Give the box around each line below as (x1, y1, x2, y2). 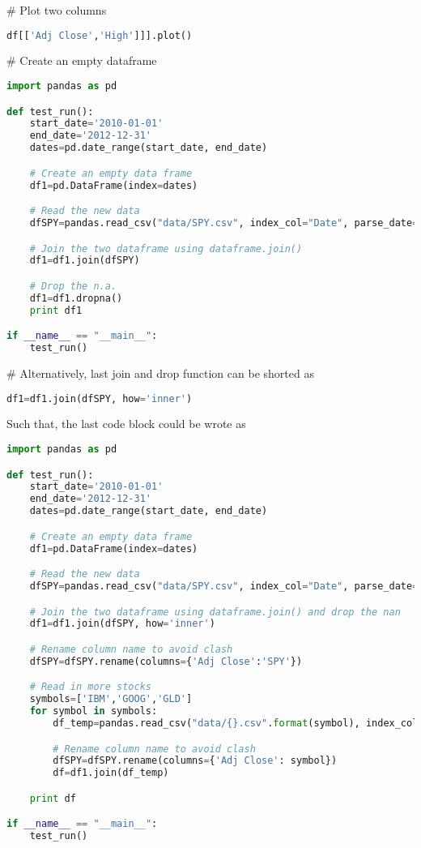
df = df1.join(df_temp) (53, 767, 169, 779)
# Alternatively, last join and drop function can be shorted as (6, 365, 314, 381)
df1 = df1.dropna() (29, 292, 123, 304)
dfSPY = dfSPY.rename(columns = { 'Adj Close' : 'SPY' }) (29, 655, 303, 667)
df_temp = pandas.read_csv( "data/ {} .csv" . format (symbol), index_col (53, 717, 419, 729)
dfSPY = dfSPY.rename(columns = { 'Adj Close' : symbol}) (53, 755, 338, 767)
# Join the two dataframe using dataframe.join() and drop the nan (29, 606, 401, 618)
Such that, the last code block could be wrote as (6, 415, 246, 432)
